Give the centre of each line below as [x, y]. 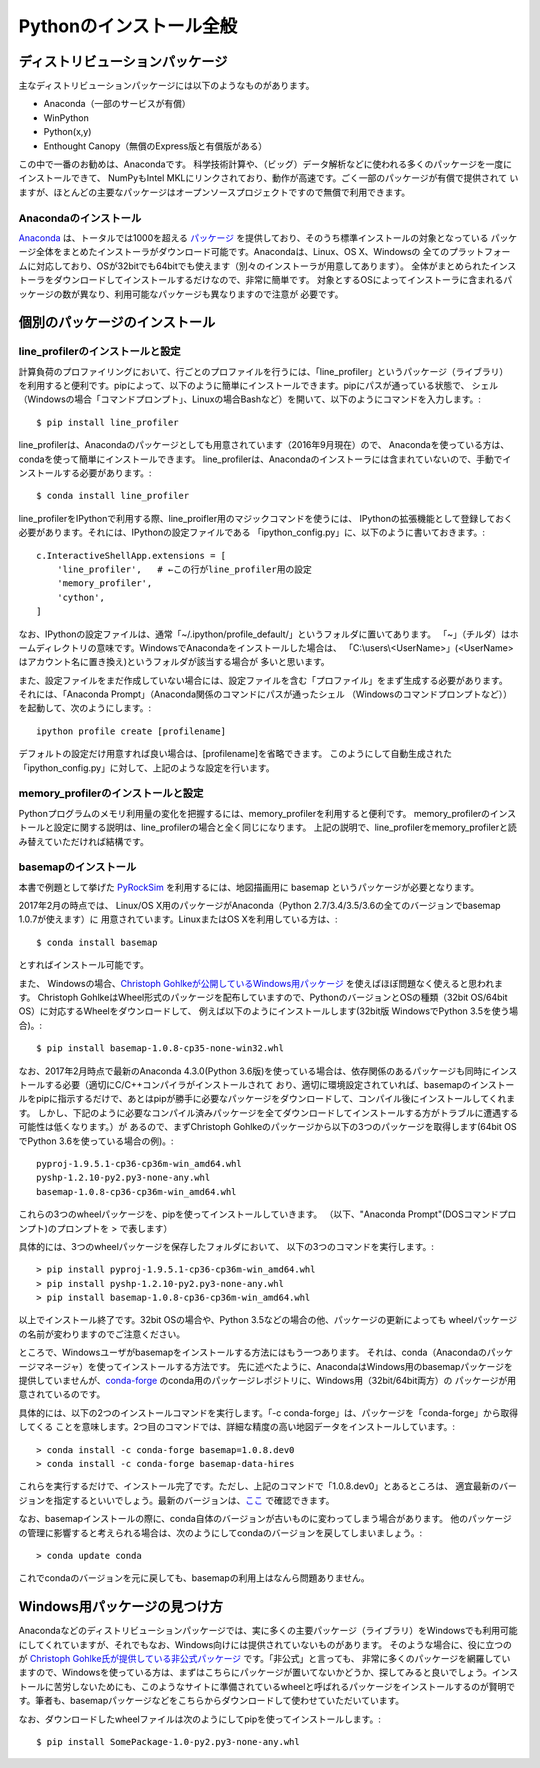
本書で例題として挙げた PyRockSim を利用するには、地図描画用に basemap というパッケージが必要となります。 [249, 887]
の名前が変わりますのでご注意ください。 [101, 1334]
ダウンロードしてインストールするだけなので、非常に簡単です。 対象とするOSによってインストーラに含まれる [278, 280]
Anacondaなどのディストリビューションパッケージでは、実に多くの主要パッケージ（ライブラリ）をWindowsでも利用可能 [268, 1631]
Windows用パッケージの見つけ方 [121, 1606]
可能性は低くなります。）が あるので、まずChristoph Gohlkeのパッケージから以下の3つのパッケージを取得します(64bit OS [267, 1127]
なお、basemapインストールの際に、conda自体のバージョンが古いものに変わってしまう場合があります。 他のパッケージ [265, 1519]
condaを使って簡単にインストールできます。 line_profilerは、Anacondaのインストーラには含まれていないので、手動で [260, 459]
